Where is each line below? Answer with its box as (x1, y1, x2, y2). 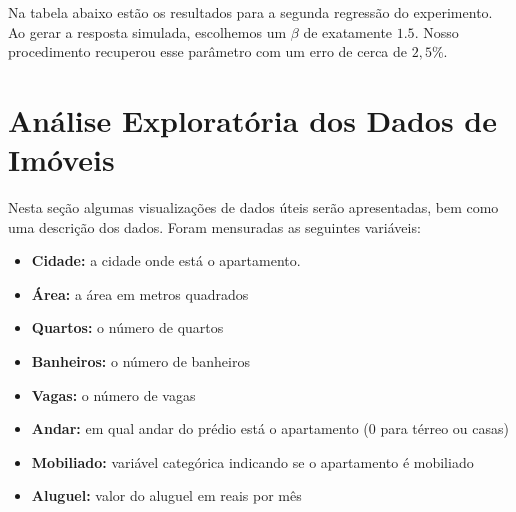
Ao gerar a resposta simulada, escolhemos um (8, 21, 287, 42)
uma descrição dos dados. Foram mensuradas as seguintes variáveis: (8, 216, 421, 237)
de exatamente (303, 21, 393, 42)
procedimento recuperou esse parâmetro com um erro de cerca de (8, 41, 408, 62)
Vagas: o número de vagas (31, 384, 196, 405)
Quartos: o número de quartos (31, 317, 224, 338)
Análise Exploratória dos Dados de (8, 99, 497, 140)
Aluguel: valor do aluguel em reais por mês (31, 485, 302, 506)
